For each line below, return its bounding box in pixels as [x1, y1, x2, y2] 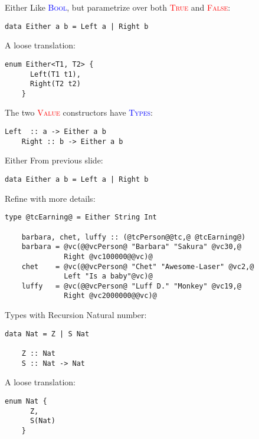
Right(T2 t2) [29, 80, 81, 89]
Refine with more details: [5, 192, 96, 204]
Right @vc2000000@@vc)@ [64, 291, 157, 300]
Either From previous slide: [5, 154, 103, 166]
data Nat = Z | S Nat [5, 329, 90, 338]
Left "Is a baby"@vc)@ [64, 272, 153, 281]
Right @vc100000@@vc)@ [64, 252, 153, 261]
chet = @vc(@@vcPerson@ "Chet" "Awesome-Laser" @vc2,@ [21, 262, 254, 271]
